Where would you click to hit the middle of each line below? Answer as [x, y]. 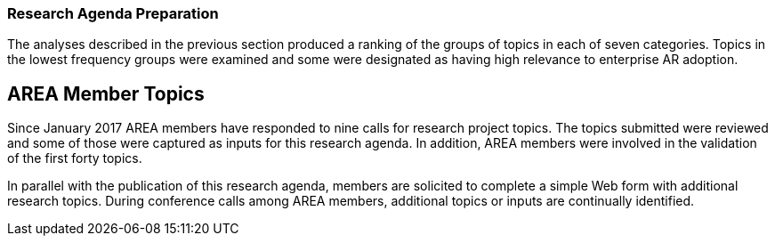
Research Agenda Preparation [113, 13]
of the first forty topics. [75, 158]
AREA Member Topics [106, 93]
